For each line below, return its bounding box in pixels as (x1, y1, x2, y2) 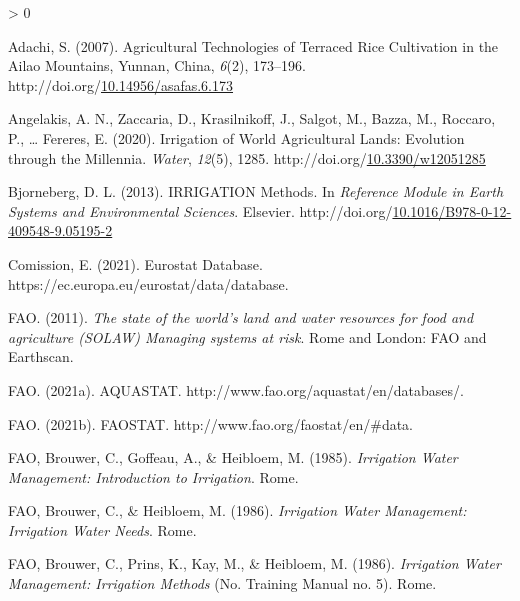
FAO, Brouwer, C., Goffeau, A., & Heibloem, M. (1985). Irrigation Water (8, 447, 458, 468)
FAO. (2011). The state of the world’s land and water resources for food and (8, 307, 474, 328)
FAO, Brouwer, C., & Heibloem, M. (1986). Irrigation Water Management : (8, 500, 467, 521)
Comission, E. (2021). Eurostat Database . (8, 253, 263, 274)
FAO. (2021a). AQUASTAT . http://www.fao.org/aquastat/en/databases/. (8, 379, 464, 400)
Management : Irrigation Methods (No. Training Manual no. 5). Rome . (8, 573, 437, 594)
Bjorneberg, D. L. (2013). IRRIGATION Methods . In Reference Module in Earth (8, 181, 504, 202)
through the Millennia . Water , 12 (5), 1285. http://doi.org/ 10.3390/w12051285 (8, 147, 486, 168)
